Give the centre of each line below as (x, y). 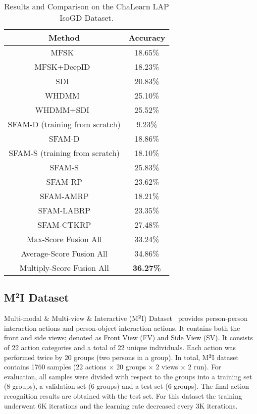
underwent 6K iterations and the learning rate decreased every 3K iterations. (121, 405)
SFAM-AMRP (64, 196)
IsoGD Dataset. (87, 18)
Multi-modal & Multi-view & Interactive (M (71, 318)
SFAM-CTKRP (64, 225)
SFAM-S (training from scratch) (64, 153)
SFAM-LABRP (64, 210)
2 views (167, 367)
